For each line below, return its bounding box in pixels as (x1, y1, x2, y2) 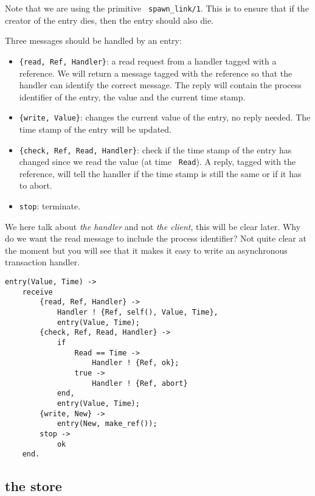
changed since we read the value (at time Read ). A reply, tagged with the (19, 155, 296, 168)
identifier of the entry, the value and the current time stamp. (19, 90, 246, 103)
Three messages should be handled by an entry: (5, 34, 182, 47)
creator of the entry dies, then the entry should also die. (5, 13, 213, 26)
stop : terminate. (19, 200, 81, 212)
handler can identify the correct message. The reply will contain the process (19, 79, 302, 91)
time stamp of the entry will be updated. (19, 122, 171, 135)
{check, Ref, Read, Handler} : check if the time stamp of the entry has (19, 143, 292, 156)
